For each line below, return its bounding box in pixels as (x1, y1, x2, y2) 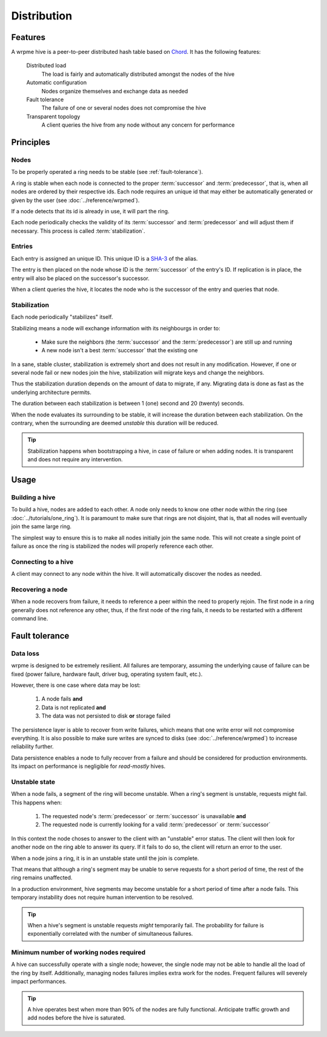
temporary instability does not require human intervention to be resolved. (11, 894, 194, 901)
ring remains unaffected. (11, 874, 73, 881)
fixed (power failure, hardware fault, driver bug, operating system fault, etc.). (11, 670, 203, 678)
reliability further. (11, 743, 54, 750)
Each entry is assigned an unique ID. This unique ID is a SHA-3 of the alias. (11, 255, 198, 262)
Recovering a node (11, 585, 68, 593)
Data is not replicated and (41, 704, 106, 711)
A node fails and (41, 695, 83, 702)
